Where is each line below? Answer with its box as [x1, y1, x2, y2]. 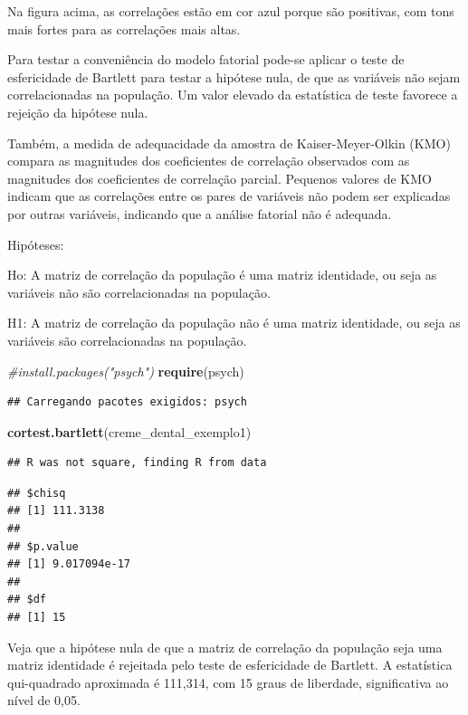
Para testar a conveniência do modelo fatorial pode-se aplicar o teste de [7, 50, 405, 69]
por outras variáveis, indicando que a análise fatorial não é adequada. [7, 204, 392, 223]
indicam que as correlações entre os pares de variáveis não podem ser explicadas [7, 186, 451, 205]
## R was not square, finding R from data [7, 456, 267, 470]
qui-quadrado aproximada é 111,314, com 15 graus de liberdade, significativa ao [7, 672, 449, 691]
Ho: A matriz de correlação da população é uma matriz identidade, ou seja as [7, 265, 437, 284]
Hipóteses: [7, 234, 64, 253]
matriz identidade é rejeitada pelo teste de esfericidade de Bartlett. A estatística [7, 655, 453, 674]
